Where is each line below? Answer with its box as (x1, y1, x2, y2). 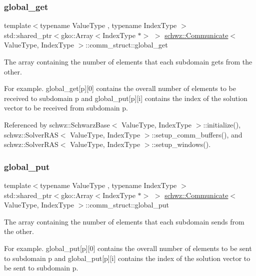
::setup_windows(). (151, 139, 211, 149)
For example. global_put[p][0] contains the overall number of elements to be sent (4, 242, 252, 253)
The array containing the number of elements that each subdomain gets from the (4, 56, 252, 66)
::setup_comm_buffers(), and (151, 129, 242, 139)
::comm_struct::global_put (85, 199, 169, 210)
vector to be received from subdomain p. (4, 102, 128, 113)
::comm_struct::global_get (85, 39, 168, 50)
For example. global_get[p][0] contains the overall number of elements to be (4, 83, 236, 93)
